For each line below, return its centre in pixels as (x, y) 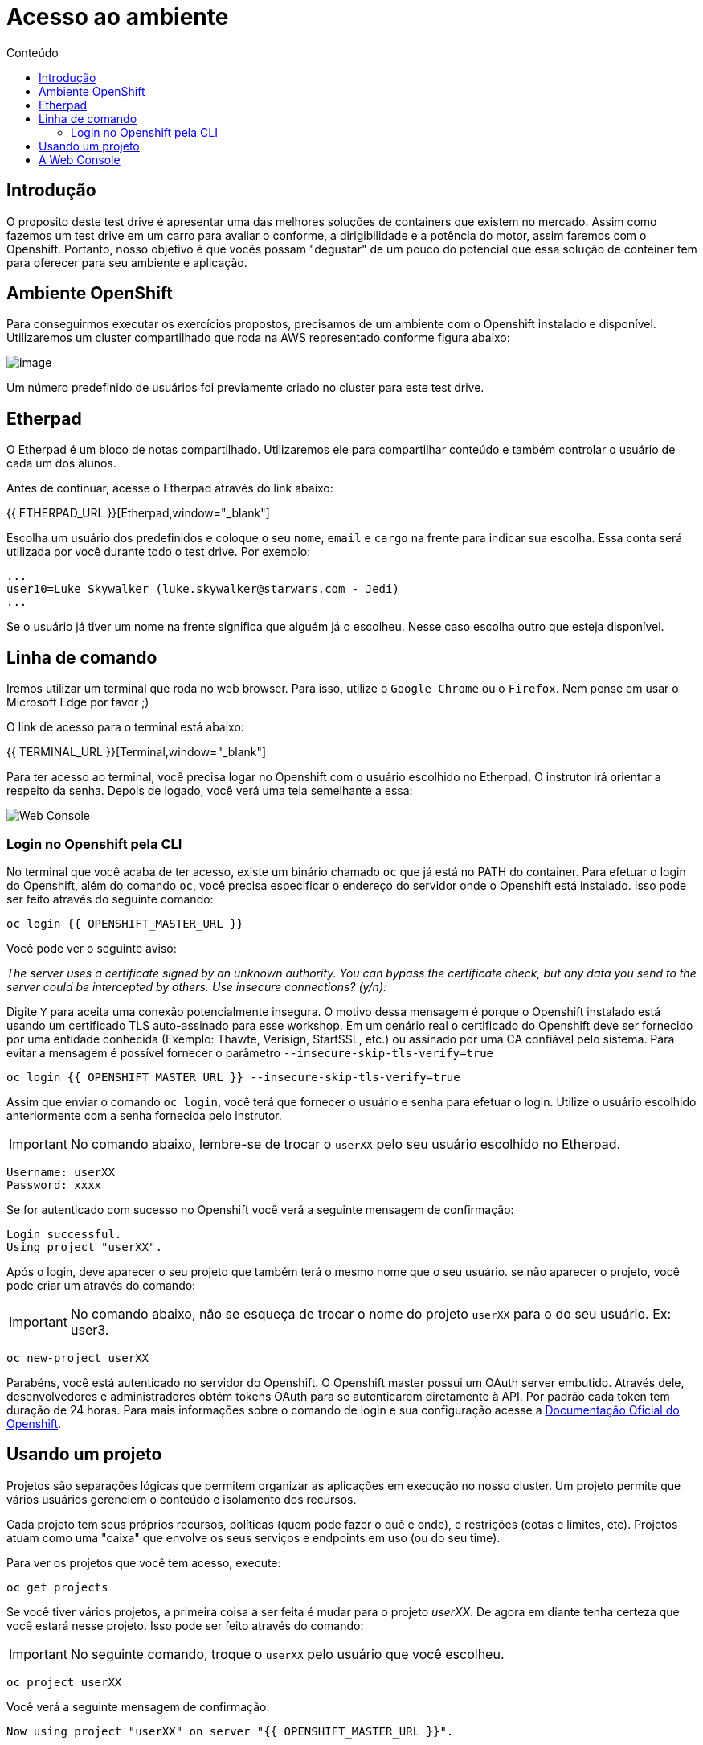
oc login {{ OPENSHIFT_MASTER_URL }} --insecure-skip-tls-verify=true (233, 1077)
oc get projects (57, 1587)
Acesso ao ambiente (118, 17)
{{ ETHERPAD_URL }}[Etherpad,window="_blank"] (138, 513)
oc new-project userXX (78, 1358)
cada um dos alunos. (61, 463)
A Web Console (80, 159)
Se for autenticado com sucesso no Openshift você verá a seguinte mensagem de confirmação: (260, 1209)
